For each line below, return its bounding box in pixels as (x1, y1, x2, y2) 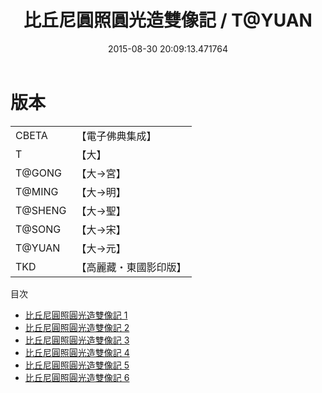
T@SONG (15, 222, 62, 236)
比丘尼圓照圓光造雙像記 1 (24, 309, 128, 321)
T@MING (15, 184, 59, 198)
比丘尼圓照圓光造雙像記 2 (24, 321, 130, 333)
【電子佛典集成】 (76, 129, 157, 143)
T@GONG (15, 166, 62, 180)
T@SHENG (15, 203, 67, 217)
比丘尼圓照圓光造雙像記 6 (24, 371, 130, 383)
